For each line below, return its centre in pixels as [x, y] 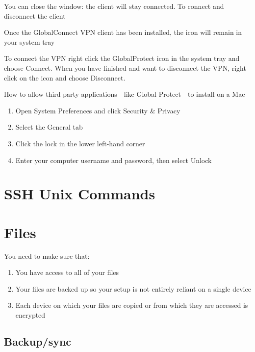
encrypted [30, 315]
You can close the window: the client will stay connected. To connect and [114, 6]
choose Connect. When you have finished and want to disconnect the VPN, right [125, 68]
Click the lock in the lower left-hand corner [80, 143]
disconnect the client [35, 15]
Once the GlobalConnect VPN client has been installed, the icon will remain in [123, 32]
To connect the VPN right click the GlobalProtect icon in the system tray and [122, 58]
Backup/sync [38, 341]
